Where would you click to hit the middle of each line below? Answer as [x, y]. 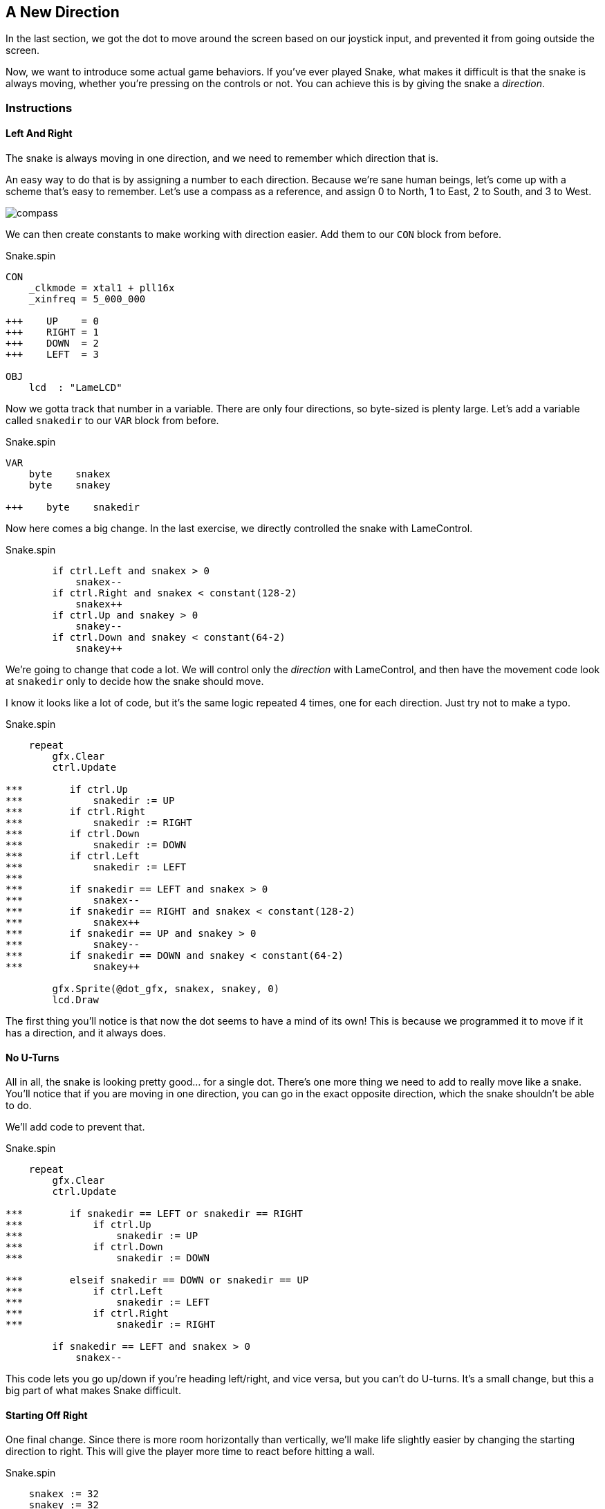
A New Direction [63, 12]
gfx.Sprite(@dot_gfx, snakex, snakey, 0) [166, 989]
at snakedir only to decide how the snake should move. [135, 682]
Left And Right [39, 134]
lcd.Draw [75, 1000]
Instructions [39, 108]
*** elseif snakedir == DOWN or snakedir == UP [157, 1280]
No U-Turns [32, 1057]
